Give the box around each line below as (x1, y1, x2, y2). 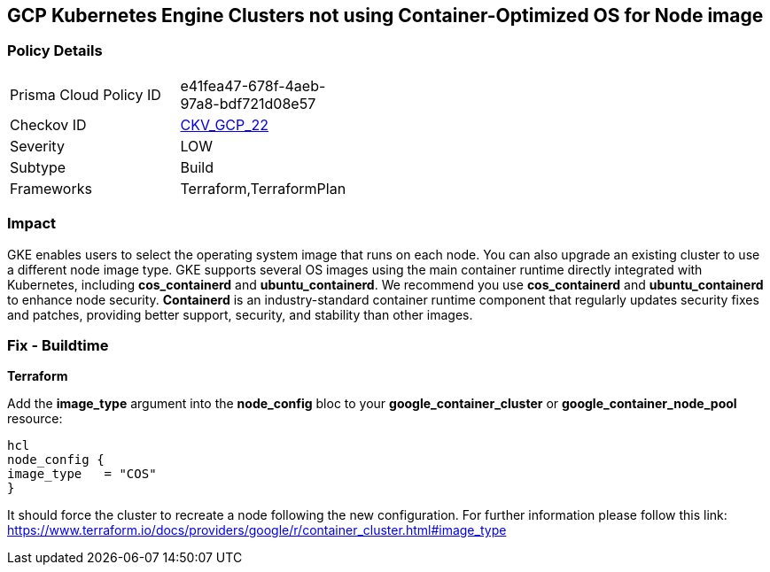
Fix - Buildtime (7, 336, 109, 354)
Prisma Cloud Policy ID (10, 85, 161, 104)
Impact (7, 214, 57, 233)
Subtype (10, 158, 66, 176)
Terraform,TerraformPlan (180, 179, 346, 197)
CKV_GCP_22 (180, 115, 269, 134)
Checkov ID (10, 115, 87, 134)
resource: (7, 411, 63, 427)
